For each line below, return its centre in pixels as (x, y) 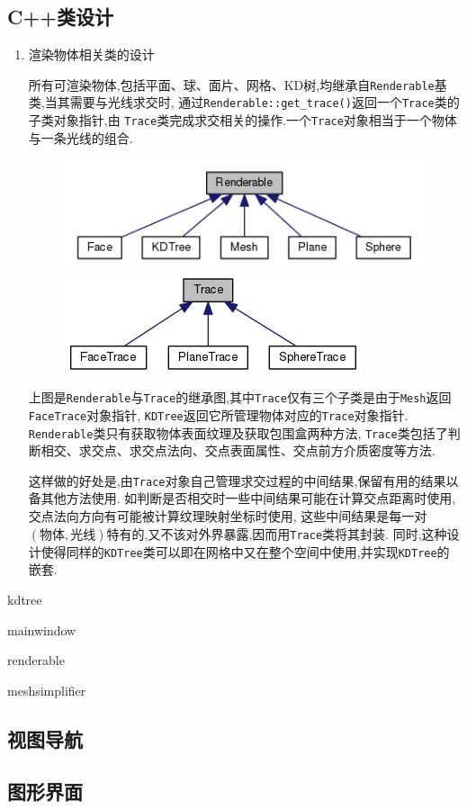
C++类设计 (60, 17)
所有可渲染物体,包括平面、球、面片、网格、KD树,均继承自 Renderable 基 (238, 84)
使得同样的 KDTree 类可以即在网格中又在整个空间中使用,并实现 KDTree (239, 551)
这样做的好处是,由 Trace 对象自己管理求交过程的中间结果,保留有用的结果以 (243, 480)
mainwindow (42, 629)
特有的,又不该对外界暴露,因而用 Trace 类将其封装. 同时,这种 (277, 533)
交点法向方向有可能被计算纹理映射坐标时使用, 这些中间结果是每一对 (228, 516)
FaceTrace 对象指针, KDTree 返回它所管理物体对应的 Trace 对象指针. (218, 414)
